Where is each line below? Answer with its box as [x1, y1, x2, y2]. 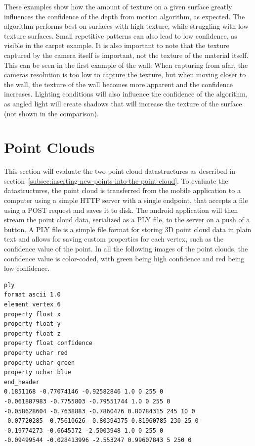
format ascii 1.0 [4, 291, 61, 298]
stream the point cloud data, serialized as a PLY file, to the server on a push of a [4, 214, 250, 225]
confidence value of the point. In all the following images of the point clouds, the [4, 244, 248, 253]
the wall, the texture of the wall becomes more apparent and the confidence [4, 79, 233, 89]
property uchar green [4, 359, 75, 366]
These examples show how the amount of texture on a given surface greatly [4, 1, 232, 11]
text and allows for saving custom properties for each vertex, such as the [4, 234, 223, 244]
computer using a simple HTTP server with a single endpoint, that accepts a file [4, 195, 248, 205]
